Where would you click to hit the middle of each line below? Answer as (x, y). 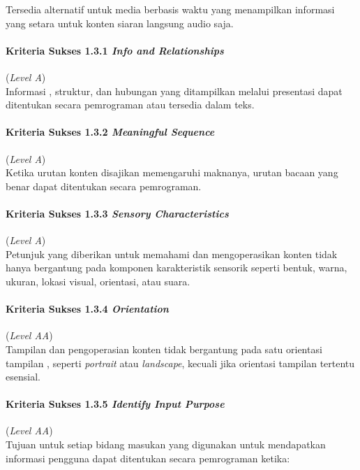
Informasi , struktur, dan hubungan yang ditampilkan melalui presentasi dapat (174, 91)
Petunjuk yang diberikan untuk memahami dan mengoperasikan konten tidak (172, 254)
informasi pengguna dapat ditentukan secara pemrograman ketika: (148, 458)
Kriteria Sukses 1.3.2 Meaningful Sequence (110, 132)
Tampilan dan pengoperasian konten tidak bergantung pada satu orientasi (164, 349)
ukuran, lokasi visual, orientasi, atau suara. (98, 281)
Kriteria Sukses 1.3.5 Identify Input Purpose (115, 404)
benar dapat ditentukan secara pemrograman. (104, 186)
